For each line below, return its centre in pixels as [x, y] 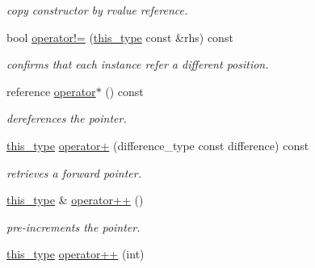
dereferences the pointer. [67, 118]
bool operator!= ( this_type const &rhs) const [120, 37]
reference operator [51, 91]
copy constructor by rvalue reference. [97, 10]
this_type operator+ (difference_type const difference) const [158, 145]
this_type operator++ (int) [76, 254]
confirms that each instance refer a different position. [138, 64]
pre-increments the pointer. [73, 226]
